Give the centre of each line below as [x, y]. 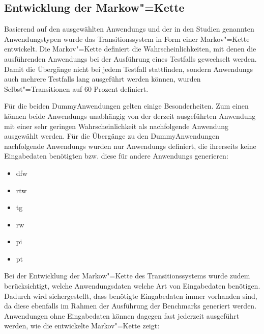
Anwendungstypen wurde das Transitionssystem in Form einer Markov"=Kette [127, 38]
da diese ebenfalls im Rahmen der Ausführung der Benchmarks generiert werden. [130, 306]
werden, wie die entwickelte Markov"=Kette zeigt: [82, 326]
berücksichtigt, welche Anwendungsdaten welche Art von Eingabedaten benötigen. [132, 286]
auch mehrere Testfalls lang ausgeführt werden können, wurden [102, 79]
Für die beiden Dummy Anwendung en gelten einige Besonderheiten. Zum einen [126, 106]
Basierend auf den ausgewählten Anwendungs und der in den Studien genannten [129, 29]
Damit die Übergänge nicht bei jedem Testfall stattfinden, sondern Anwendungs [129, 69]
